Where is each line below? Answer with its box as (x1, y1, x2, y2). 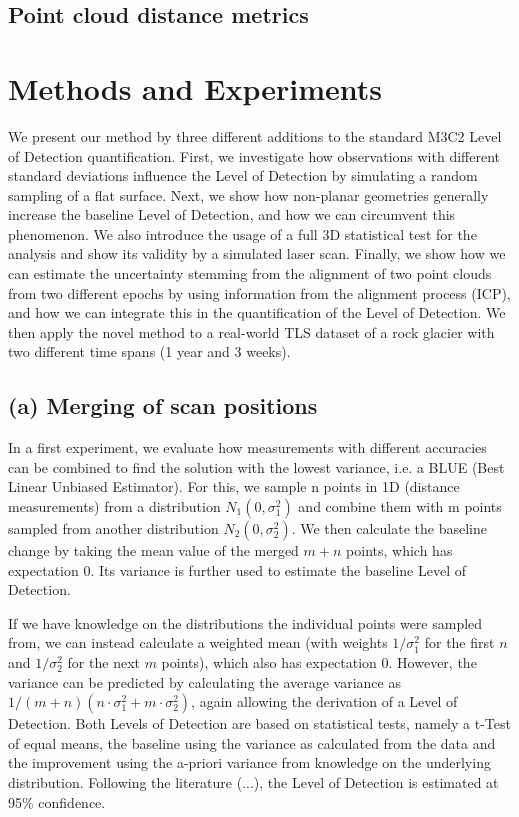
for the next (67, 651, 140, 672)
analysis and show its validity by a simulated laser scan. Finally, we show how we (8, 243, 506, 264)
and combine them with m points (298, 496, 502, 517)
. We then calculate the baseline (291, 518, 487, 539)
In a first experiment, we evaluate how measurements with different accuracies (8, 437, 487, 458)
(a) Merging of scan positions (8, 390, 318, 421)
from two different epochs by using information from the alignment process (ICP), (8, 282, 511, 303)
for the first (424, 632, 495, 653)
